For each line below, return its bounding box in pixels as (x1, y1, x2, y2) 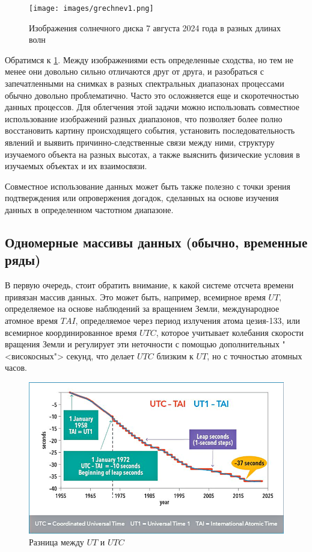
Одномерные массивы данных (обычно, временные (5, 232, 308, 251)
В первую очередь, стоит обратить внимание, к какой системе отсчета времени (5, 279, 294, 291)
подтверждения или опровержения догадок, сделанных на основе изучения (5, 191, 279, 204)
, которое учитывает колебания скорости (156, 326, 304, 338)
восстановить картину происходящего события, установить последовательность (5, 124, 295, 137)
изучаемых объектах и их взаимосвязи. (5, 160, 147, 172)
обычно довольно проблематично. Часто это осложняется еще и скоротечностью (5, 88, 299, 101)
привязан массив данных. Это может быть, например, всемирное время (5, 290, 266, 303)
